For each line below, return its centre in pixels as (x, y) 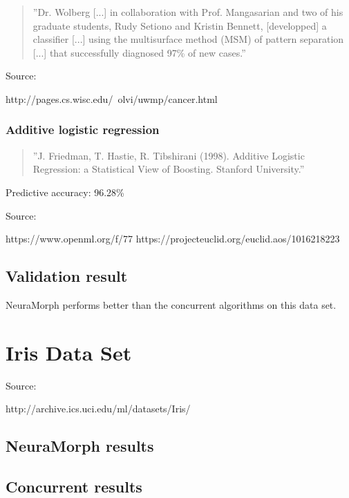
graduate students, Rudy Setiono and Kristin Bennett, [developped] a (180, 25)
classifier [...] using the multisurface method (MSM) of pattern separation (188, 39)
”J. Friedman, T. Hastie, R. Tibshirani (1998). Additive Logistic (169, 155)
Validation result (67, 276)
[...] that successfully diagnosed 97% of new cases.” (139, 52)
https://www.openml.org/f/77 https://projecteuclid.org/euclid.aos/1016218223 (173, 239)
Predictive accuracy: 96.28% (65, 192)
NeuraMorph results (80, 446)
